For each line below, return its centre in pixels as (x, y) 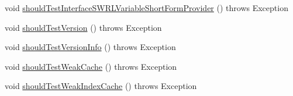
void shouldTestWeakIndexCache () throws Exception (101, 86)
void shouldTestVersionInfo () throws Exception (90, 47)
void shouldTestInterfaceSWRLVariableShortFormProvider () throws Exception (146, 8)
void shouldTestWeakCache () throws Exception (91, 66)
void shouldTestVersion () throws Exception (83, 27)
